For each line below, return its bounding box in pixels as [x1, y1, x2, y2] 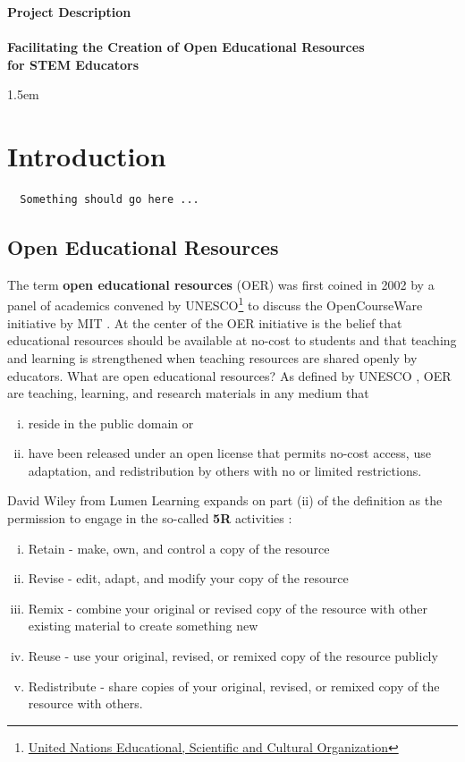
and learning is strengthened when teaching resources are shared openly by [7, 348, 418, 367]
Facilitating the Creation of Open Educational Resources [7, 38, 365, 56]
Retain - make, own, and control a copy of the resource [28, 538, 330, 557]
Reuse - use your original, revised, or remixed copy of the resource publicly [28, 647, 438, 665]
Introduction [7, 138, 166, 174]
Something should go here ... [20, 193, 199, 207]
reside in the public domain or [28, 413, 194, 432]
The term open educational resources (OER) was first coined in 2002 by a [7, 275, 435, 293]
